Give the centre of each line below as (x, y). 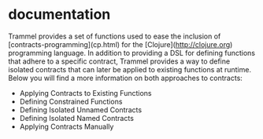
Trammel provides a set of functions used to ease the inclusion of (115, 36)
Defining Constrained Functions (71, 101)
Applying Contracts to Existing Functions (85, 93)
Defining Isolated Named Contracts (76, 118)
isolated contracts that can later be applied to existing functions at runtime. (130, 69)
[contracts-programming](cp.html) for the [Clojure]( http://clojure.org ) (120, 44)
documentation (59, 15)
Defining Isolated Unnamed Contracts (81, 110)
